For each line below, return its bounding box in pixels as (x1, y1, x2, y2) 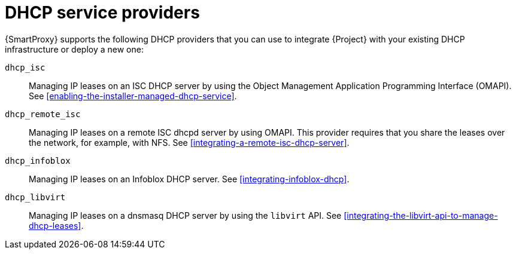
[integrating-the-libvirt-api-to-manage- (344, 210, 498, 221)
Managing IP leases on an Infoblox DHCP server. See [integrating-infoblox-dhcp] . (29, 173, 350, 184)
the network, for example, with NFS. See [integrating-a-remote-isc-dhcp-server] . (29, 137, 350, 148)
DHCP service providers (5, 2, 200, 23)
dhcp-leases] (29, 220, 81, 231)
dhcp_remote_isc (5, 109, 81, 119)
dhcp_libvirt (5, 192, 66, 202)
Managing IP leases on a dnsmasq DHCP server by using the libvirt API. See (29, 210, 342, 221)
